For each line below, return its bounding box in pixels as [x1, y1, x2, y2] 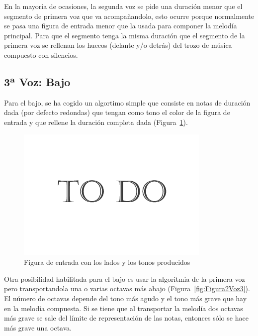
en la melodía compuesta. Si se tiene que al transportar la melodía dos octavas [4, 303, 243, 313]
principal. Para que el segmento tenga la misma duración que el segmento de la [4, 30, 245, 40]
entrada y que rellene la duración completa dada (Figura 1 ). [4, 116, 188, 127]
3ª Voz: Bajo [4, 74, 71, 89]
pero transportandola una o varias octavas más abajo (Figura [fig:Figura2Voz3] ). [4, 283, 250, 294]
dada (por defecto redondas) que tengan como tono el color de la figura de [4, 107, 230, 117]
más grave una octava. [4, 322, 72, 333]
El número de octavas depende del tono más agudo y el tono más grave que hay [4, 293, 247, 303]
